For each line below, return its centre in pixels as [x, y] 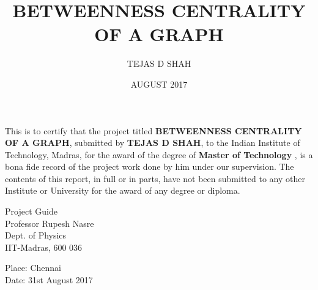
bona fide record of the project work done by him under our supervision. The [150, 166]
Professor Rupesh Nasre [50, 223]
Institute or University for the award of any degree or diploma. [123, 190]
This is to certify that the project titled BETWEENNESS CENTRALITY [153, 130]
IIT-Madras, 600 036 [44, 247]
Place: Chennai [33, 268]
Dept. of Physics [36, 235]
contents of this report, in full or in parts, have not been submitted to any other [155, 178]
